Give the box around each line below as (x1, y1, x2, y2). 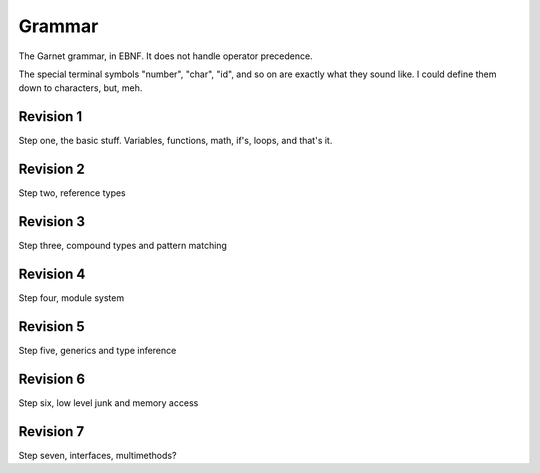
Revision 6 (18, 370, 85, 387)
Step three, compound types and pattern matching (18, 240, 227, 252)
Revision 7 (18, 423, 85, 440)
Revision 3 (18, 213, 85, 230)
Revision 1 (18, 108, 83, 125)
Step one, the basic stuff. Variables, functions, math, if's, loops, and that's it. (18, 135, 333, 147)
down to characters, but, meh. (18, 82, 143, 94)
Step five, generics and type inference (18, 344, 177, 356)
